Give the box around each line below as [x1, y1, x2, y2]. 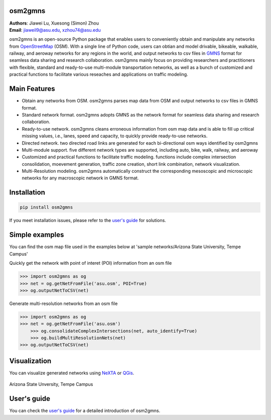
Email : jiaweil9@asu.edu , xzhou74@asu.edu [9, 27, 101, 33]
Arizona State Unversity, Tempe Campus [9, 381, 93, 387]
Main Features [9, 84, 55, 93]
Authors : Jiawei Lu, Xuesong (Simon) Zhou [9, 20, 99, 26]
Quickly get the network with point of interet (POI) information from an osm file [9, 260, 172, 266]
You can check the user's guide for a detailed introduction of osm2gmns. [9, 407, 161, 414]
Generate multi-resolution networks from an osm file [9, 300, 118, 306]
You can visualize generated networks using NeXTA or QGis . [9, 370, 134, 376]
